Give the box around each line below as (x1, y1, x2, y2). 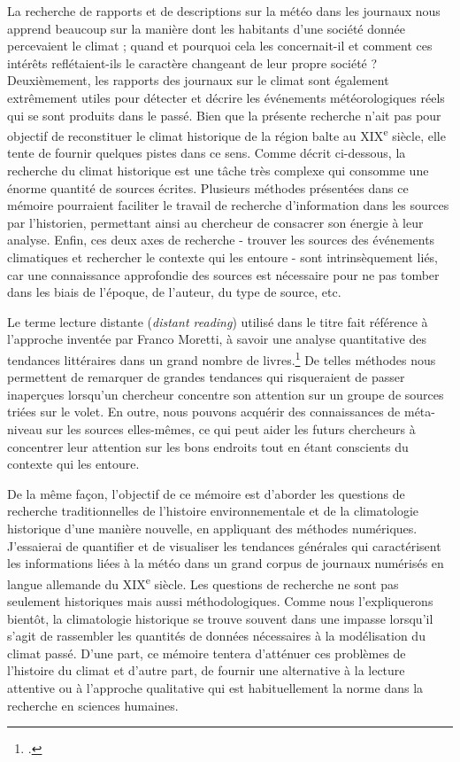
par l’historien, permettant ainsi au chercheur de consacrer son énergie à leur (7, 213, 424, 231)
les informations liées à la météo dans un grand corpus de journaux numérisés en (7, 554, 444, 572)
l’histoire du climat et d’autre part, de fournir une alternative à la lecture (7, 661, 405, 680)
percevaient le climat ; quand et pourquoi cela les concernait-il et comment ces (7, 36, 433, 55)
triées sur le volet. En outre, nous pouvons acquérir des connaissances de (7, 402, 401, 421)
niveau (7, 419, 42, 438)
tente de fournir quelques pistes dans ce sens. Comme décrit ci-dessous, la (7, 144, 406, 162)
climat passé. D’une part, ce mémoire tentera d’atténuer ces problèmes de (7, 643, 406, 662)
